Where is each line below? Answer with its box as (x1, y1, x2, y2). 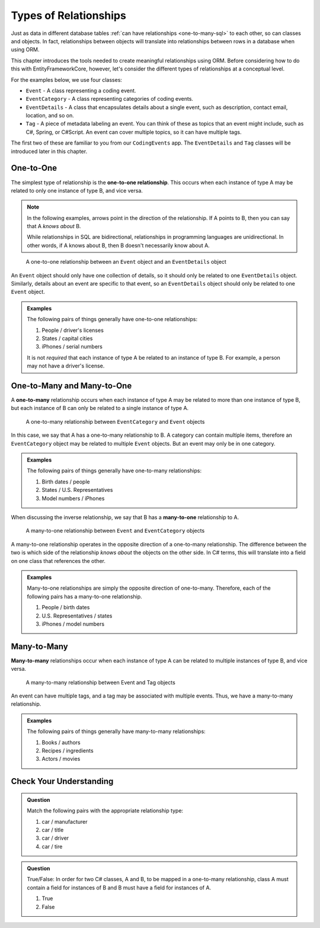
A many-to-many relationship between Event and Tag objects (25, 679, 176, 686)
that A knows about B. (27, 223, 81, 230)
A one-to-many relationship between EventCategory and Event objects (25, 418, 205, 425)
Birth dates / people (41, 478, 90, 485)
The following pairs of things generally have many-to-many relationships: (27, 728, 206, 735)
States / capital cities (41, 335, 93, 342)
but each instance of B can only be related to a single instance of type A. (11, 405, 189, 412)
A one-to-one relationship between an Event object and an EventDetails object (25, 258, 226, 265)
